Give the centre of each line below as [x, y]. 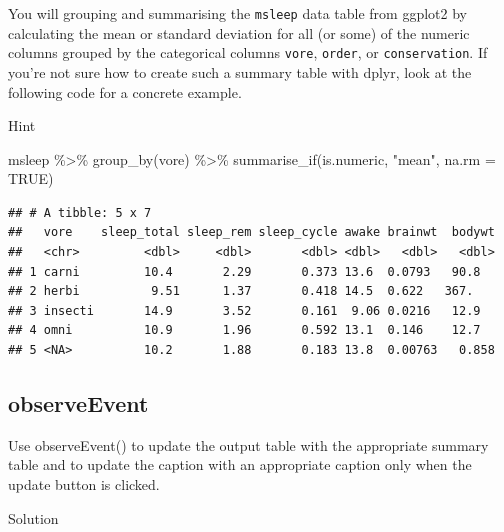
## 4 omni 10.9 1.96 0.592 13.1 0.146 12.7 [244, 330]
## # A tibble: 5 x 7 [80, 212]
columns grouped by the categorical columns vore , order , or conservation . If [248, 52]
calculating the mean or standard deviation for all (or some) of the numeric [239, 32]
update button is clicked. [84, 484]
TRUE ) [31, 178]
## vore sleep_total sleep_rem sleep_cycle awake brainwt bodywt [251, 232]
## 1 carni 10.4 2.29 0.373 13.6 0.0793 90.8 [244, 271]
